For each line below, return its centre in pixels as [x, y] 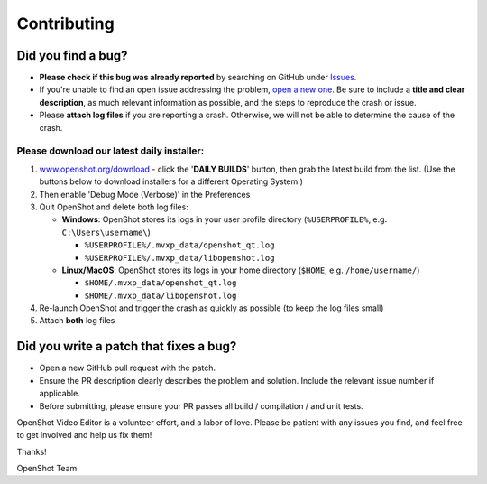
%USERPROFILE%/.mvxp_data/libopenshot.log [179, 258]
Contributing [65, 23]
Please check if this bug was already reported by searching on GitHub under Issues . [198, 78]
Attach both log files [77, 321]
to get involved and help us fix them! [84, 435]
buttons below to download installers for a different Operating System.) [171, 181]
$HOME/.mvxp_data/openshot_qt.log [161, 283]
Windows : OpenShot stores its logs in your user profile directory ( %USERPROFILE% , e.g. [225, 219]
